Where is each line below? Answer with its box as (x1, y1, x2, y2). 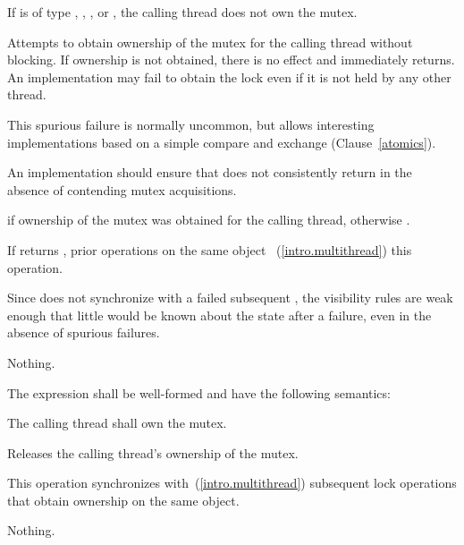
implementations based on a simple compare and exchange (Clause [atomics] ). (7, 132, 436, 151)
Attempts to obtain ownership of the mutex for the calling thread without (7, 32, 413, 51)
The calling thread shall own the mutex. (7, 413, 227, 432)
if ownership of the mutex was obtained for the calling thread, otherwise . (7, 210, 410, 229)
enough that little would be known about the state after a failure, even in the (7, 305, 432, 324)
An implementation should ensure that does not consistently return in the (7, 163, 412, 182)
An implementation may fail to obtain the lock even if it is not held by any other (7, 67, 451, 86)
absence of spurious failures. (7, 323, 160, 342)
